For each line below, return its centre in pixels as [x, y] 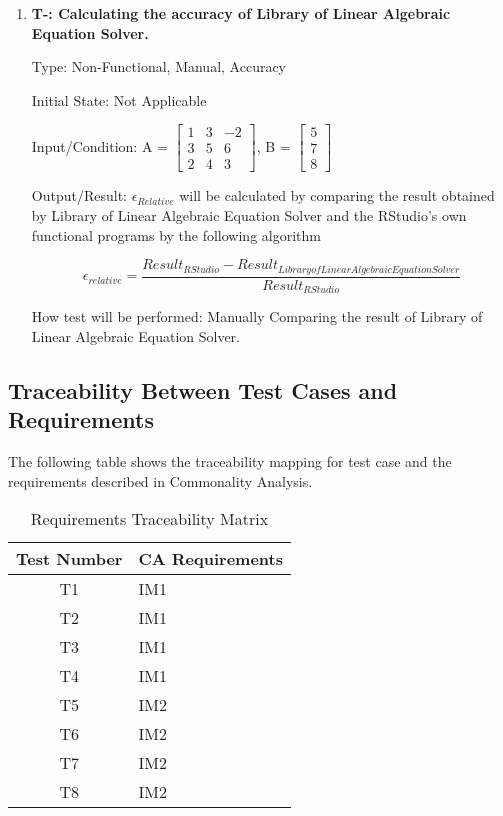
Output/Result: [79, 195]
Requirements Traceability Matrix [149, 519]
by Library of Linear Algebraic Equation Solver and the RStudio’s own [249, 215]
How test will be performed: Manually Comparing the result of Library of [257, 316]
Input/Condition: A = [99, 145]
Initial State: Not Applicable [119, 99]
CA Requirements [210, 559]
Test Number [69, 559]
